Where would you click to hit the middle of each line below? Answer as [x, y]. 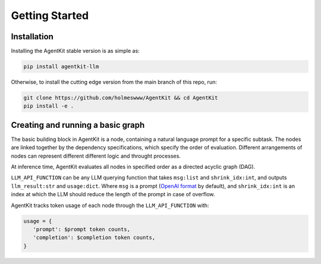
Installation [32, 37]
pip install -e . [49, 106]
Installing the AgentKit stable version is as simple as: [75, 51]
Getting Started [50, 15]
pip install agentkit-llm [61, 67]
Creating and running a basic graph [78, 125]
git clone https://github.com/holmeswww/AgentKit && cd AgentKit [121, 98]
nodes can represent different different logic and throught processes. [96, 156]
